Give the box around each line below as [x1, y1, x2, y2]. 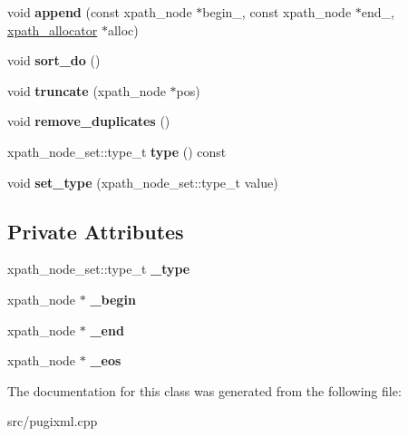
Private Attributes [7, 217, 184, 245]
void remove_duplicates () [7, 112, 170, 131]
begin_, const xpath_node [202, 3, 352, 21]
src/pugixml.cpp [7, 412, 98, 431]
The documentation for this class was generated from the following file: [7, 381, 402, 400]
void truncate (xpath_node [7, 81, 166, 100]
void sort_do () [7, 51, 101, 70]
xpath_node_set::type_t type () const [7, 141, 227, 160]
